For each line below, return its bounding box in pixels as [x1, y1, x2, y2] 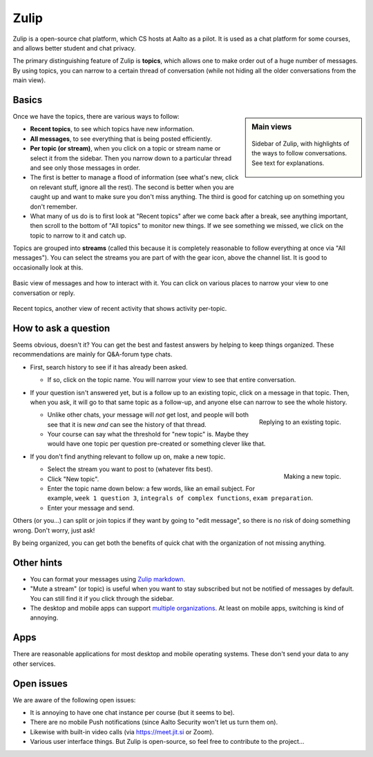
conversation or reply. [12, 289, 75, 297]
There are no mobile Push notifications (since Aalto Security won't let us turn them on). [30, 718, 278, 727]
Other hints [12, 557, 63, 568]
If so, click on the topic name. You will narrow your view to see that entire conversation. [47, 376, 296, 384]
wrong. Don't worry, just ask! [12, 526, 95, 535]
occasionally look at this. [12, 263, 84, 271]
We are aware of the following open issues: [12, 696, 136, 704]
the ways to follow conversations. [251, 149, 347, 157]
